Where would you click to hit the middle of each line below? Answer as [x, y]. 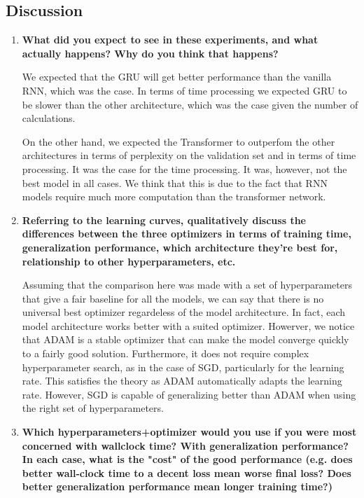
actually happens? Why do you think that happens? [150, 53]
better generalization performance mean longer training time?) [177, 486]
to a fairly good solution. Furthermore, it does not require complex [166, 353]
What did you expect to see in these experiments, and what [170, 40]
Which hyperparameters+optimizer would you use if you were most [189, 432]
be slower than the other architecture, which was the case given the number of [190, 104]
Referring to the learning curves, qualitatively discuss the [164, 220]
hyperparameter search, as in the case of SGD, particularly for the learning [183, 367]
